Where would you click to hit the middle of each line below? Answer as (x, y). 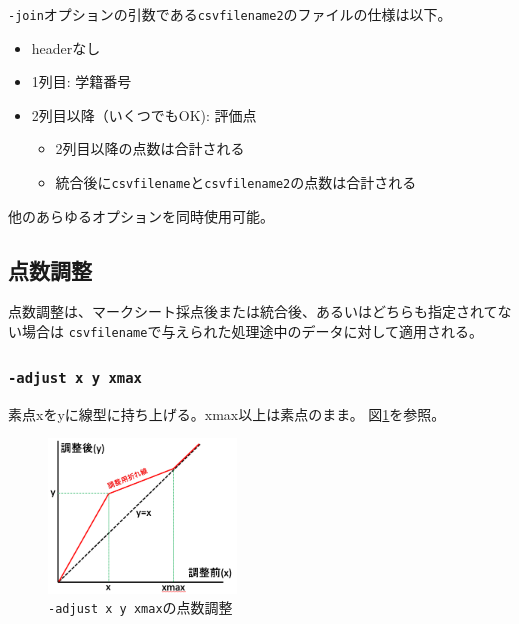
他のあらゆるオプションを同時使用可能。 (141, 215)
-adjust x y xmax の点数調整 (140, 607)
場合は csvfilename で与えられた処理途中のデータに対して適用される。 (252, 331)
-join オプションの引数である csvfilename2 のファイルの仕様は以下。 (230, 14)
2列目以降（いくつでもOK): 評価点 (144, 114)
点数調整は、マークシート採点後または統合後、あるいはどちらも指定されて (253, 311)
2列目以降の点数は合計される (150, 148)
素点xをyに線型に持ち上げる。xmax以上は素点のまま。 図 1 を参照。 (227, 413)
